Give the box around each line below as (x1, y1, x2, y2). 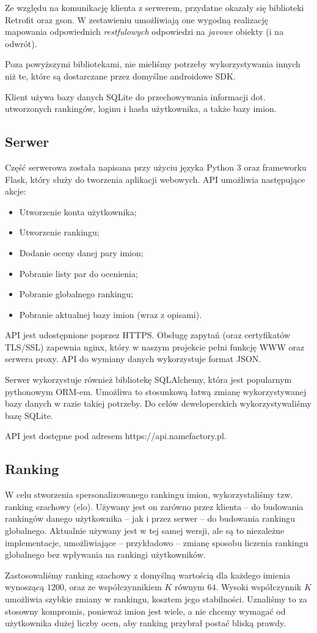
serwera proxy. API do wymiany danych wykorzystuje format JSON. (5, 352, 261, 365)
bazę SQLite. (5, 409, 53, 421)
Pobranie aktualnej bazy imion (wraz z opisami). (19, 308, 202, 320)
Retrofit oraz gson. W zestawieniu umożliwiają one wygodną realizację (5, 13, 268, 26)
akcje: (5, 185, 26, 198)
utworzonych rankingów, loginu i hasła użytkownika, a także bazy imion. (5, 102, 277, 115)
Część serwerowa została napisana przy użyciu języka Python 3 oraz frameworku (5, 160, 307, 173)
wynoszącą (5, 580, 45, 593)
